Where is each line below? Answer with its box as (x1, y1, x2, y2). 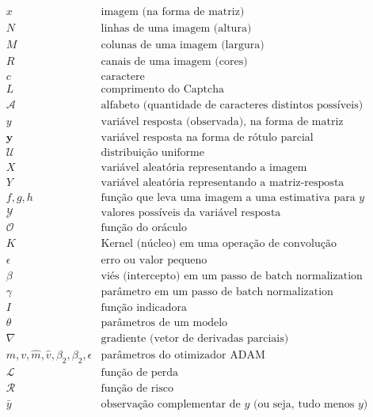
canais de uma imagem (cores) (101, 56, 248, 68)
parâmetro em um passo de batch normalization (101, 286, 333, 298)
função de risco (101, 382, 173, 394)
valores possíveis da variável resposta (101, 207, 281, 219)
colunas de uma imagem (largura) (101, 40, 265, 51)
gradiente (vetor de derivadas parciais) (101, 332, 289, 344)
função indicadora (101, 301, 188, 313)
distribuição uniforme (101, 147, 204, 159)
